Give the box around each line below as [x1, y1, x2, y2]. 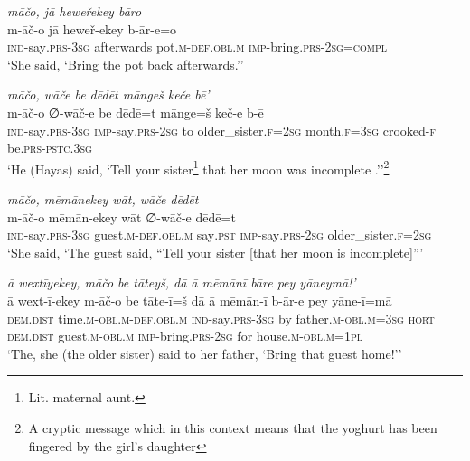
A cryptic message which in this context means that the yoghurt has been [28, 418, 437, 437]
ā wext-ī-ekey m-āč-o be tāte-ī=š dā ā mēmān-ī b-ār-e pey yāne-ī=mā [7, 290, 392, 309]
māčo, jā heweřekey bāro [7, 2, 142, 20]
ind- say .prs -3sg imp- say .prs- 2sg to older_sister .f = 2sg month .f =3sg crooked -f [7, 120, 437, 139]
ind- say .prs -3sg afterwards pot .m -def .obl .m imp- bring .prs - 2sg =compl [7, 37, 388, 56]
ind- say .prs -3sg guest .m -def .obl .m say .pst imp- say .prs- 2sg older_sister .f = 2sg [7, 225, 432, 244]
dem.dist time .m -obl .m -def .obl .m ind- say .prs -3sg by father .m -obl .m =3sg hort [7, 308, 435, 327]
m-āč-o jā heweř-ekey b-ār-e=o [7, 19, 177, 38]
